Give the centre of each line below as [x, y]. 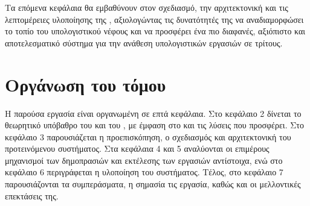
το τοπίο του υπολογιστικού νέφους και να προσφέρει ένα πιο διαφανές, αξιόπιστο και [155, 31]
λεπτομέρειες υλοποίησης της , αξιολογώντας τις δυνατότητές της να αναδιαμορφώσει [154, 19]
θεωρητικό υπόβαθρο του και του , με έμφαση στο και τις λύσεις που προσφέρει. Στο [154, 125]
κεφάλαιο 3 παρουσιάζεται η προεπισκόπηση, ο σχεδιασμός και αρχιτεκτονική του [148, 136]
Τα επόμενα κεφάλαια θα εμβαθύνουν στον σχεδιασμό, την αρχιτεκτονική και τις [147, 7]
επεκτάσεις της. [32, 195]
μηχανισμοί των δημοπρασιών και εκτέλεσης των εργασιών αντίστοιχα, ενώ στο [144, 160]
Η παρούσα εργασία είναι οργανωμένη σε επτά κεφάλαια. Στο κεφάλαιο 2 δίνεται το [153, 113]
